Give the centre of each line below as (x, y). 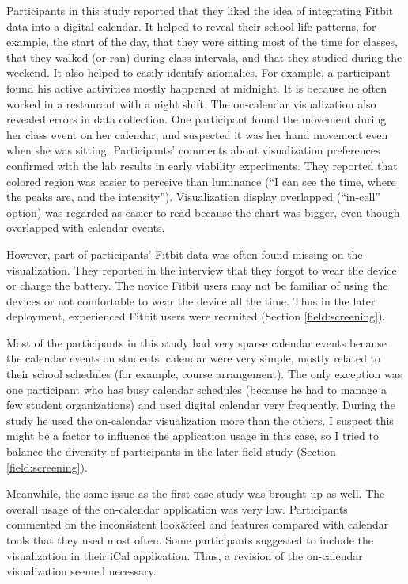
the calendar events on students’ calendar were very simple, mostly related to (194, 358)
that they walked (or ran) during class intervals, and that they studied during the (204, 57)
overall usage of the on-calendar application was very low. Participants (177, 508)
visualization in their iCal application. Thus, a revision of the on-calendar (185, 555)
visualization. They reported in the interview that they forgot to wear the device (202, 269)
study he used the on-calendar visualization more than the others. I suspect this (200, 420)
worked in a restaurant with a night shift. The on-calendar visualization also (191, 103)
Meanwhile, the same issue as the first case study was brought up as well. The (196, 493)
